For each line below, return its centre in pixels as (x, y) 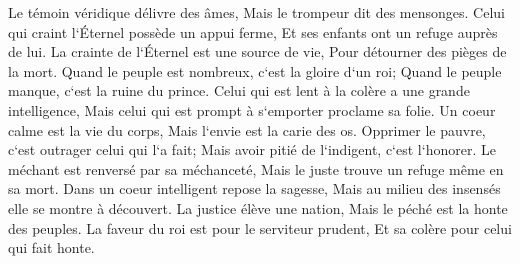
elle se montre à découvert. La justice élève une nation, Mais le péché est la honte (258, 207)
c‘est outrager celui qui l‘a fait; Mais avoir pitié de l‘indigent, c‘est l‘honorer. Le (252, 149)
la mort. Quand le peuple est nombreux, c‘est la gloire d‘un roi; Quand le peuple (255, 70)
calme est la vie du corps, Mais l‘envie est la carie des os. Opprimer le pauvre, (247, 129)
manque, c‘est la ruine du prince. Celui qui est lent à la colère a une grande (239, 90)
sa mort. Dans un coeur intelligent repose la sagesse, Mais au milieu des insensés (254, 188)
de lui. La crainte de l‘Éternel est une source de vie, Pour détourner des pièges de (257, 51)
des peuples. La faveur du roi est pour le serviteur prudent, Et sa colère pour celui (260, 227)
